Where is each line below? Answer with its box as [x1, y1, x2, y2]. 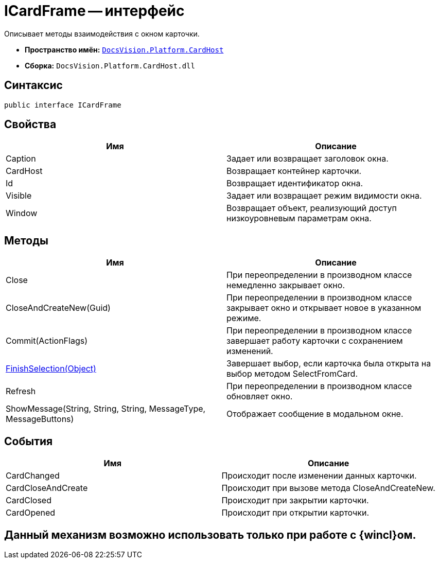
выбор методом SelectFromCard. [226, 368, 358, 379]
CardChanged [6, 470, 60, 481]
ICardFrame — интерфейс [4, 2, 185, 20]
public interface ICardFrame [4, 100, 121, 109]
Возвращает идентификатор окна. [226, 178, 363, 189]
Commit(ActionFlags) [6, 336, 87, 346]
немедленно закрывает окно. [226, 280, 345, 291]
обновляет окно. [226, 391, 293, 402]
